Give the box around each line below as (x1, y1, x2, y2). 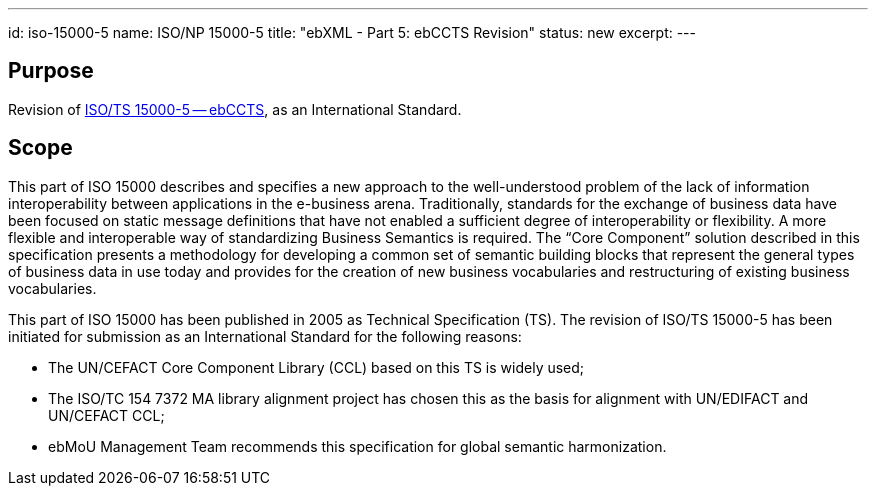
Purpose (8, 58, 94, 84)
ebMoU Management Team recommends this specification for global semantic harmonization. (48, 437, 667, 455)
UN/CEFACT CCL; (48, 406, 165, 424)
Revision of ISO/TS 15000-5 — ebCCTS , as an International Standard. (8, 100, 462, 118)
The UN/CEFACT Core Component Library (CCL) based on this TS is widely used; (48, 358, 585, 376)
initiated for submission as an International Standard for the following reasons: (8, 327, 522, 345)
